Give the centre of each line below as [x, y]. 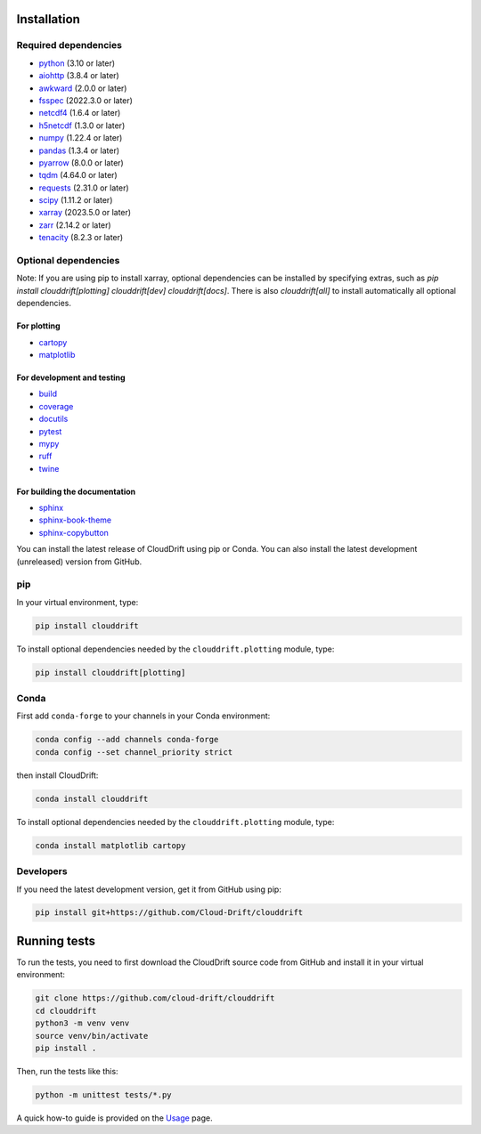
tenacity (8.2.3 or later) [81, 238]
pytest [50, 431]
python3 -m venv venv [82, 1023]
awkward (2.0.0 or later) [83, 88]
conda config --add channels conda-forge [127, 740]
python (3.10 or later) [77, 63]
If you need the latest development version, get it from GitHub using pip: [149, 889]
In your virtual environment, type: [77, 602]
